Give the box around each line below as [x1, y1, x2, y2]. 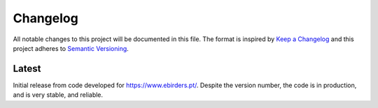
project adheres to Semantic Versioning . [13, 44, 129, 52]
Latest [13, 63, 41, 75]
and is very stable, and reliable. [13, 91, 104, 99]
